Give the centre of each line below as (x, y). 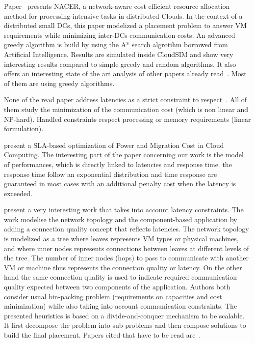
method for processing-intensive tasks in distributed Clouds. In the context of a (123, 15)
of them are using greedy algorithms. (59, 83)
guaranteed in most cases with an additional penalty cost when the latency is (120, 184)
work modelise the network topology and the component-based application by (121, 219)
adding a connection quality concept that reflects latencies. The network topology (127, 229)
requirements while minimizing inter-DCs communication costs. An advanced (120, 35)
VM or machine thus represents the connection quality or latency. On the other (123, 267)
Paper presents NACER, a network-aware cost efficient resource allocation (117, 6)
